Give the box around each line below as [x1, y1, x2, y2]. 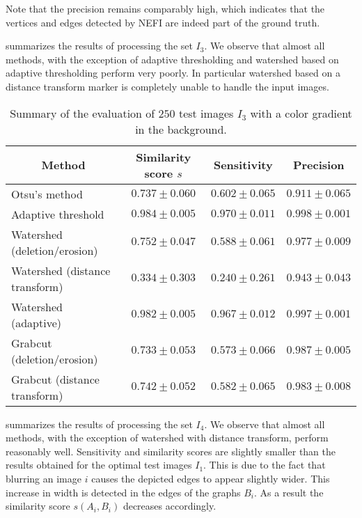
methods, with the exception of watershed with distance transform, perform [6, 430, 329, 445]
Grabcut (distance [11, 370, 100, 387]
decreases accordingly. [123, 499, 217, 513]
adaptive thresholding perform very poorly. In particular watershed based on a [6, 65, 340, 80]
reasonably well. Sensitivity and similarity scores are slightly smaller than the [6, 444, 336, 458]
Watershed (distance [11, 262, 111, 278]
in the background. [135, 120, 227, 137]
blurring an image [6, 471, 81, 485]
